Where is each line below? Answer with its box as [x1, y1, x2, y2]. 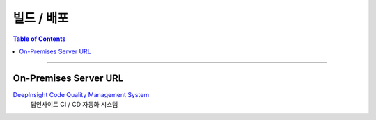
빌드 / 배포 [13, 10, 69, 26]
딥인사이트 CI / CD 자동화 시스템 [30, 101, 118, 109]
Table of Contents [13, 35, 66, 43]
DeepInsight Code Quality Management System [13, 90, 150, 98]
